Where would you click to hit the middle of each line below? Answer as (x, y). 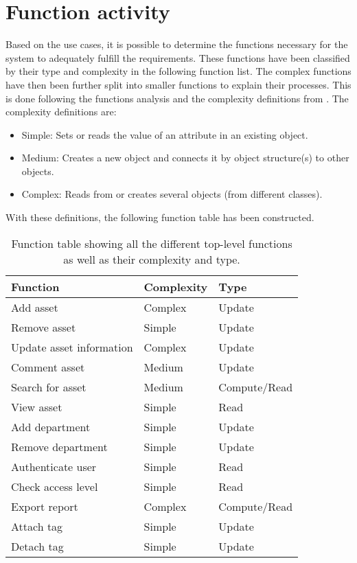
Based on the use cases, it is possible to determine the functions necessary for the (177, 44)
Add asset (35, 307)
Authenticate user (54, 466)
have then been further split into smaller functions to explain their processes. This (178, 84)
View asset (37, 406)
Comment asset (48, 367)
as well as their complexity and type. (152, 259)
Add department (51, 426)
